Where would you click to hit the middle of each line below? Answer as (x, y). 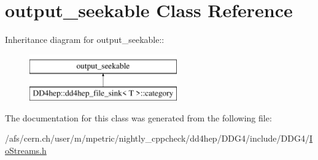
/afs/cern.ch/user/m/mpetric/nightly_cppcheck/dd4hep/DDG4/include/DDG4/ (157, 138)
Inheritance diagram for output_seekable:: (85, 40)
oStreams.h (26, 150)
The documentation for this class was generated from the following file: (138, 117)
